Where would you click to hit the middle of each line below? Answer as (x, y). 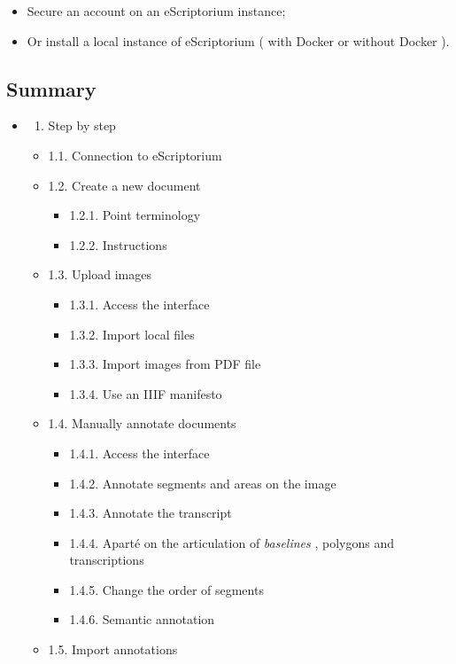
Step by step (82, 125)
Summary (51, 88)
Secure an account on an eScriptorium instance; (156, 11)
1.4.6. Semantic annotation (142, 619)
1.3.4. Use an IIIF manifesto (146, 393)
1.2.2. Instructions (118, 244)
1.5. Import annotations (113, 649)
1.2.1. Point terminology (135, 215)
